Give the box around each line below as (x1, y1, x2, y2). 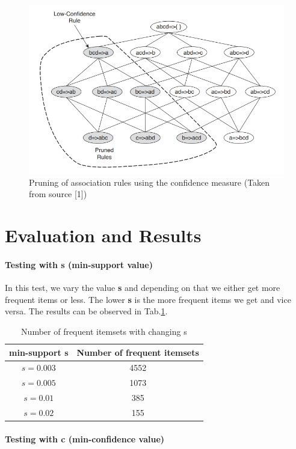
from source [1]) (29, 188, 87, 200)
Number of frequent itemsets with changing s (21, 325, 187, 337)
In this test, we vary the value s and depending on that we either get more (5, 281, 280, 294)
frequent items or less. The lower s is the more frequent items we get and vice (5, 293, 291, 305)
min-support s (9, 346, 69, 358)
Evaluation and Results (5, 223, 202, 248)
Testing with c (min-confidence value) (5, 432, 165, 445)
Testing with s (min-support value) (5, 258, 153, 270)
